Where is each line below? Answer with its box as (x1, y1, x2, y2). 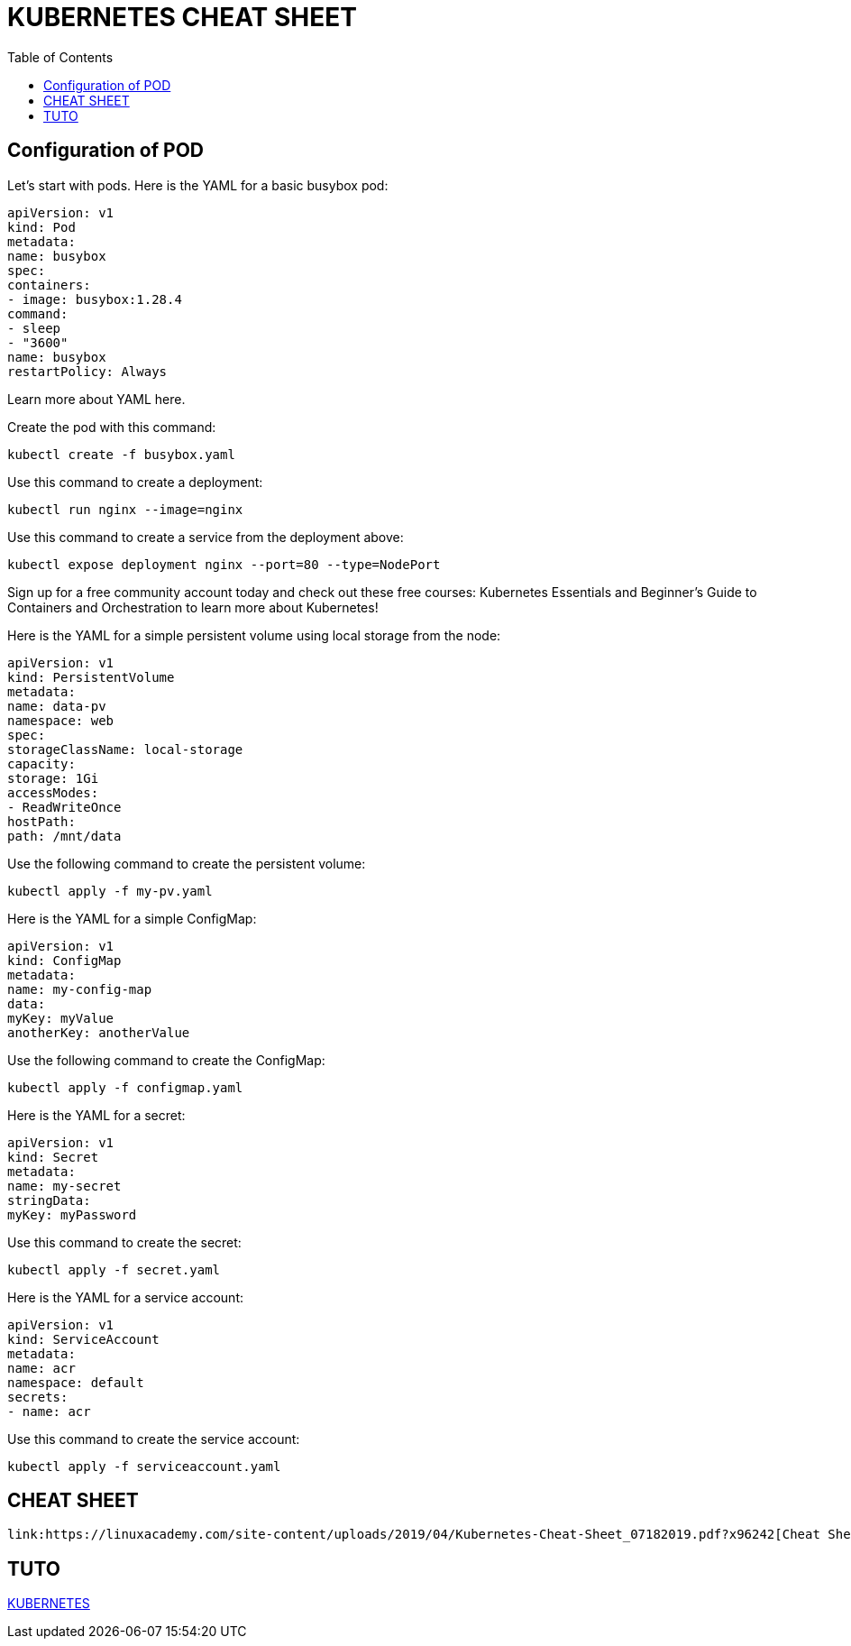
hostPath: (7, 814, 76, 829)
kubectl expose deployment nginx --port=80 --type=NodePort (7, 556, 441, 572)
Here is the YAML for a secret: (7, 1107, 186, 1123)
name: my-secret (7, 1178, 122, 1193)
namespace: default (7, 1375, 144, 1390)
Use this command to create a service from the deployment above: (7, 529, 404, 545)
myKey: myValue (7, 1010, 114, 1025)
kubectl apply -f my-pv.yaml (7, 883, 213, 898)
